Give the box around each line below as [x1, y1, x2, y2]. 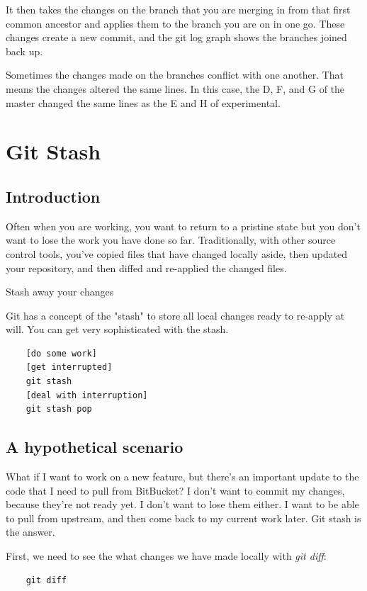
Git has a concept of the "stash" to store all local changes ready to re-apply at [6, 308, 345, 322]
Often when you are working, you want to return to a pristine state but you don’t [6, 218, 361, 233]
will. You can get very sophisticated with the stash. [6, 322, 229, 337]
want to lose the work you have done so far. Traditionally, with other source [6, 232, 336, 247]
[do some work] [26, 348, 97, 359]
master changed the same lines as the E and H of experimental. [6, 95, 281, 110]
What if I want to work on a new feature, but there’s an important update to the [6, 469, 359, 484]
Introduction [6, 185, 101, 207]
